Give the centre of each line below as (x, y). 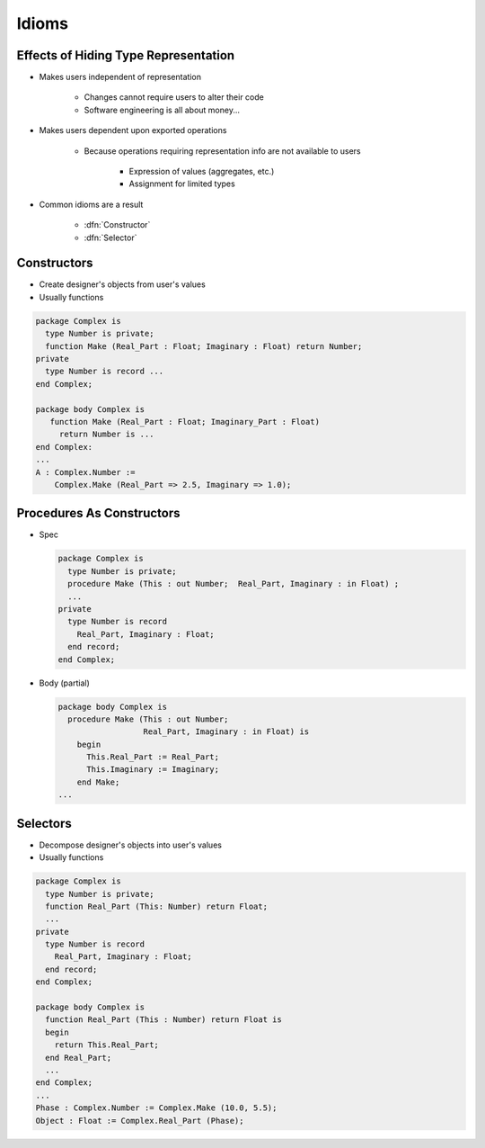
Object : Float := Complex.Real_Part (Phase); (140, 1121)
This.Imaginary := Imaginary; (153, 770)
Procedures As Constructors (98, 513)
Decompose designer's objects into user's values (130, 845)
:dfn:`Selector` (110, 238)
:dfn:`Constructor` (117, 225)
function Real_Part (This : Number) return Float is (163, 1020)
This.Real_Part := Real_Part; (153, 757)
